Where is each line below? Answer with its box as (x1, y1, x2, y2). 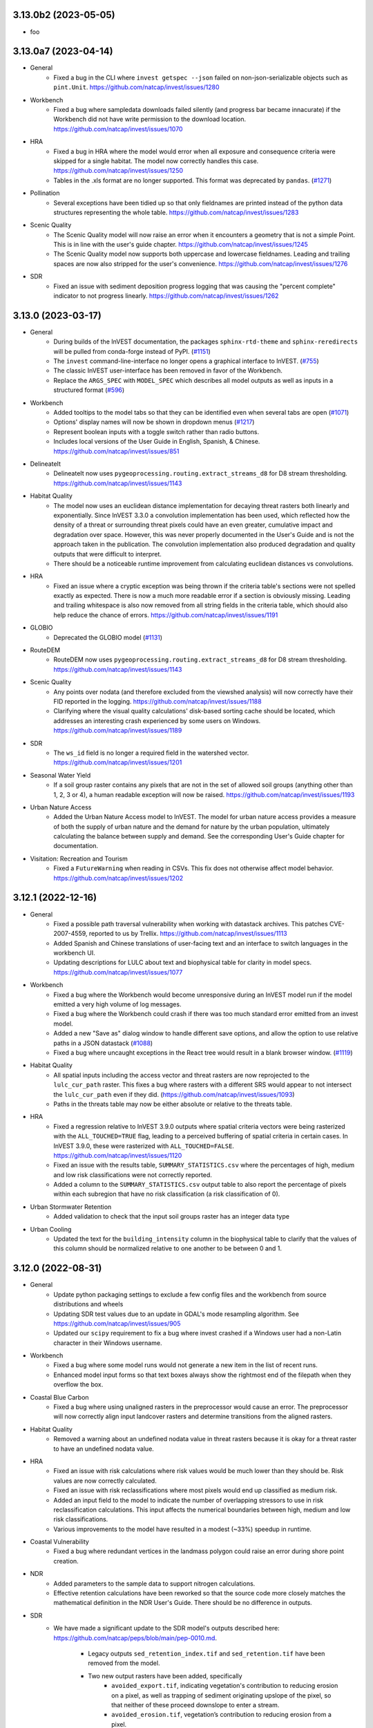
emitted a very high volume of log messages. (53, 1000, 182, 1008)
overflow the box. (53, 1380, 104, 1389)
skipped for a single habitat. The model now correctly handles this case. (53, 156, 259, 165)
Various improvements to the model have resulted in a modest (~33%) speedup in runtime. (53, 1525, 312, 1533)
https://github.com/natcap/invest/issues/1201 (53, 758, 182, 767)
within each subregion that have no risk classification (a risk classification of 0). (53, 1190, 280, 1199)
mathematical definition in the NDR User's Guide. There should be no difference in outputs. (53, 1599, 312, 1607)
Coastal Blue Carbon (30, 1393, 89, 1401)
